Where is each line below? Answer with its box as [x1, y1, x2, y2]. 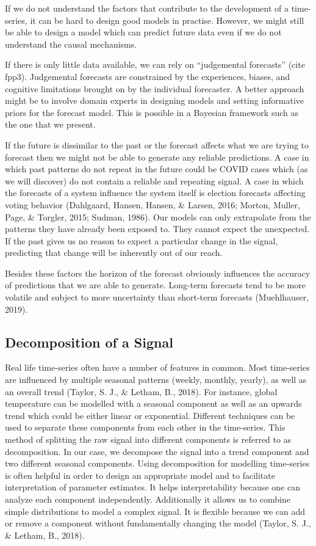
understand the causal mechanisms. [5, 37, 137, 50]
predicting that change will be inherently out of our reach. [5, 246, 223, 259]
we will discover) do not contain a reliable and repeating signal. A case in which [5, 174, 304, 187]
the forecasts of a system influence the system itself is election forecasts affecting [5, 186, 306, 199]
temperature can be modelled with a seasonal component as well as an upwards [5, 397, 302, 410]
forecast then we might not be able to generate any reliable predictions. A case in [5, 150, 309, 163]
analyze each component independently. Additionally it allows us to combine [5, 492, 291, 505]
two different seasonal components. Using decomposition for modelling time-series [5, 457, 310, 470]
